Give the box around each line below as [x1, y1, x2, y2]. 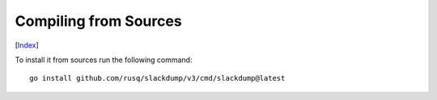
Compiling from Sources [15, 12, 182, 30]
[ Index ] [15, 40, 40, 50]
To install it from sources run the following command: [15, 55, 193, 65]
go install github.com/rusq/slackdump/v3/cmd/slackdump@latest [29, 73, 286, 83]
